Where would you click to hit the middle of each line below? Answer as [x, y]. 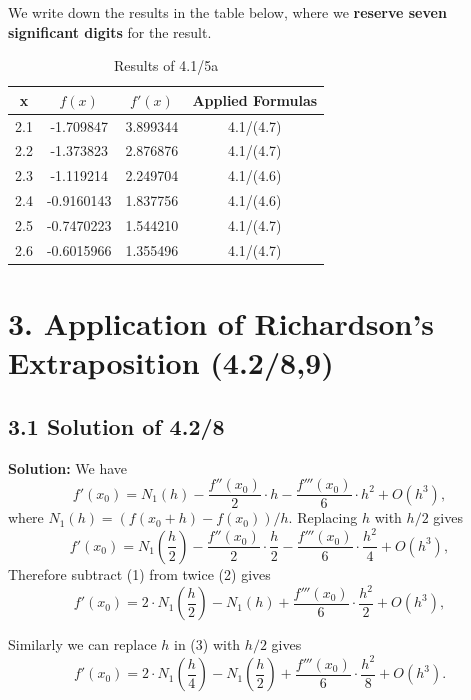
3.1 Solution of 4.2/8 [116, 425]
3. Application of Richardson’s [221, 323]
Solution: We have [67, 467]
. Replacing [323, 517]
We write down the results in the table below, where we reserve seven [227, 12]
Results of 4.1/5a [166, 65]
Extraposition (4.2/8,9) [171, 362]
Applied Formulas [255, 99]
